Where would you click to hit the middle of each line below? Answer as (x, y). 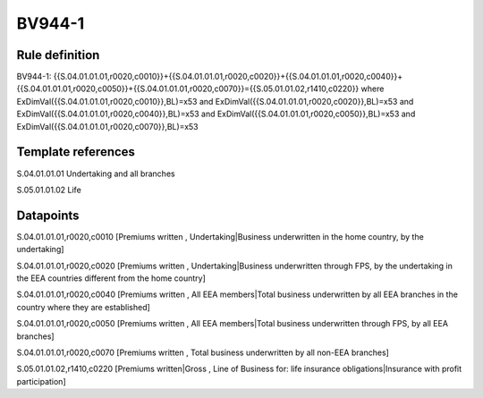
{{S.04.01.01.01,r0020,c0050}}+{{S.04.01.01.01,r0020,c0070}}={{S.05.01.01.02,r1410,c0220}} (188, 89)
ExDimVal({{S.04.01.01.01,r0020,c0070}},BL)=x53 (107, 126)
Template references (76, 152)
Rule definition (58, 55)
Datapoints (48, 215)
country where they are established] (84, 307)
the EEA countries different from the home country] (111, 278)
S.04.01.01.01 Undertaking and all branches (96, 174)
